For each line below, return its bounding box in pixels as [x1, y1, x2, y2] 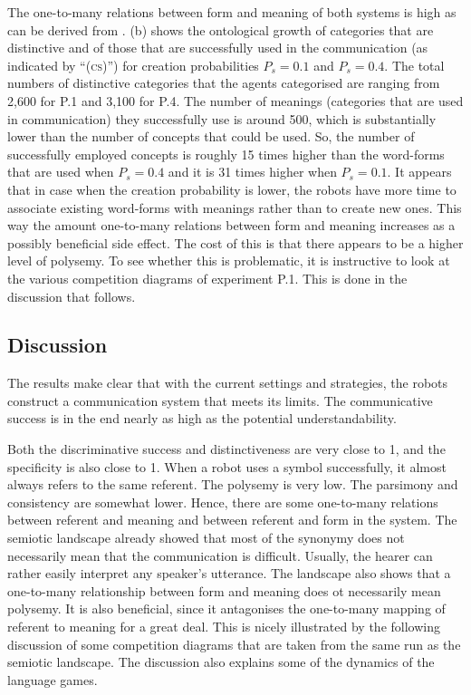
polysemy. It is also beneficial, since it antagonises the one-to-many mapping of [7, 599, 446, 618]
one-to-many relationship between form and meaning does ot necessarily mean [7, 581, 441, 600]
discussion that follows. [7, 286, 136, 305]
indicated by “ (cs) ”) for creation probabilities [7, 55, 259, 74]
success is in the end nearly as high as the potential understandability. [7, 409, 397, 428]
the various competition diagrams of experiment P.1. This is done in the [7, 268, 408, 287]
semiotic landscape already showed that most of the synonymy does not [7, 528, 405, 547]
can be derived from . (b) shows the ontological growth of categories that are [7, 20, 434, 39]
